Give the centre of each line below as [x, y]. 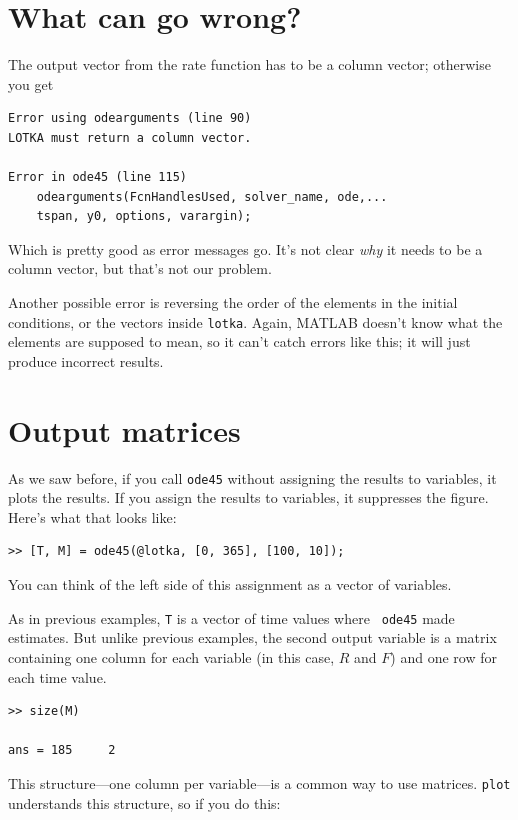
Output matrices [124, 429]
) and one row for [443, 656]
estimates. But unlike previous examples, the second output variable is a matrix [252, 637]
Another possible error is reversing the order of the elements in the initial [233, 302]
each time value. [57, 676]
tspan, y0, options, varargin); [144, 216]
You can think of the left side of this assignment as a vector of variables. [230, 584]
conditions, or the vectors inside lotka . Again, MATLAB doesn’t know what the [255, 321]
